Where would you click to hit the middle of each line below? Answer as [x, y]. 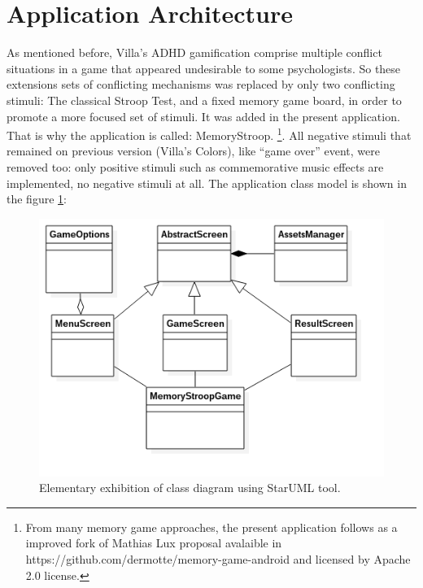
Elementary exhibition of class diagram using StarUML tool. [190, 488]
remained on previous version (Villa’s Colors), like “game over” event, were [193, 151]
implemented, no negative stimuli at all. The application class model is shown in [207, 183]
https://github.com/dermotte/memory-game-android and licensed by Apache [218, 559]
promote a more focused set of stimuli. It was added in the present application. [203, 116]
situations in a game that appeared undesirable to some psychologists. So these [204, 68]
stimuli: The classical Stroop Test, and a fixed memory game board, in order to [204, 100]
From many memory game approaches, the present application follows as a [211, 527]
